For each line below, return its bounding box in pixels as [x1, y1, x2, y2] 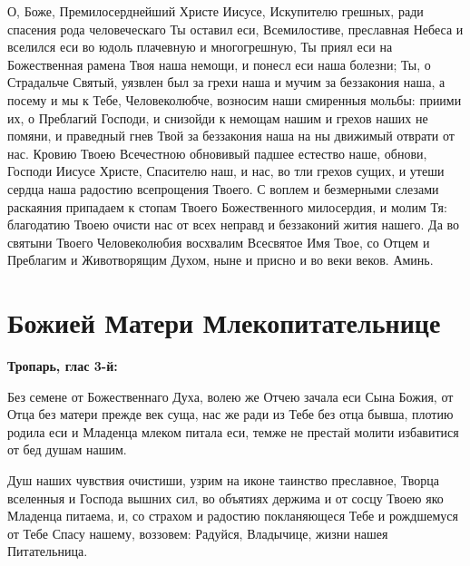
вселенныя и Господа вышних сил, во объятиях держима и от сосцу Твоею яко [7, 488, 444, 507]
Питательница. [7, 542, 88, 561]
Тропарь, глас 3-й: [7, 356, 118, 376]
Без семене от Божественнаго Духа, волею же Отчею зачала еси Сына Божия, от [7, 386, 454, 405]
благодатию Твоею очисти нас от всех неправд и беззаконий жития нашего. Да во [7, 215, 460, 234]
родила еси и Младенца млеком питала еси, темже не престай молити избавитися [7, 422, 459, 441]
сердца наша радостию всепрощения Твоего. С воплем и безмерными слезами [7, 179, 439, 198]
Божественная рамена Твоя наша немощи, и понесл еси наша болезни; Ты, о [7, 54, 431, 73]
